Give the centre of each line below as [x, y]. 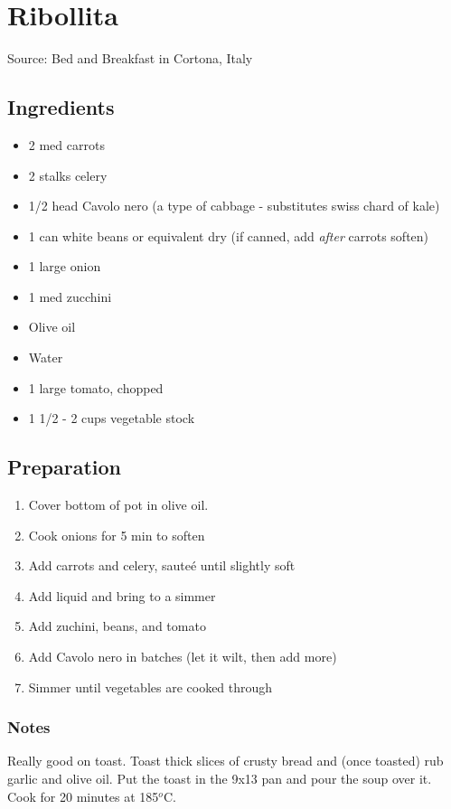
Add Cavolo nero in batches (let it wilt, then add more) [183, 657]
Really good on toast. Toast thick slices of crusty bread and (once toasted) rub [225, 761]
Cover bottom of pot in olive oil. [118, 505]
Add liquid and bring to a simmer [122, 595]
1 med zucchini [70, 296]
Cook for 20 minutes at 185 [83, 796]
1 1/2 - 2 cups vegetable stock [112, 418]
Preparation [64, 467]
